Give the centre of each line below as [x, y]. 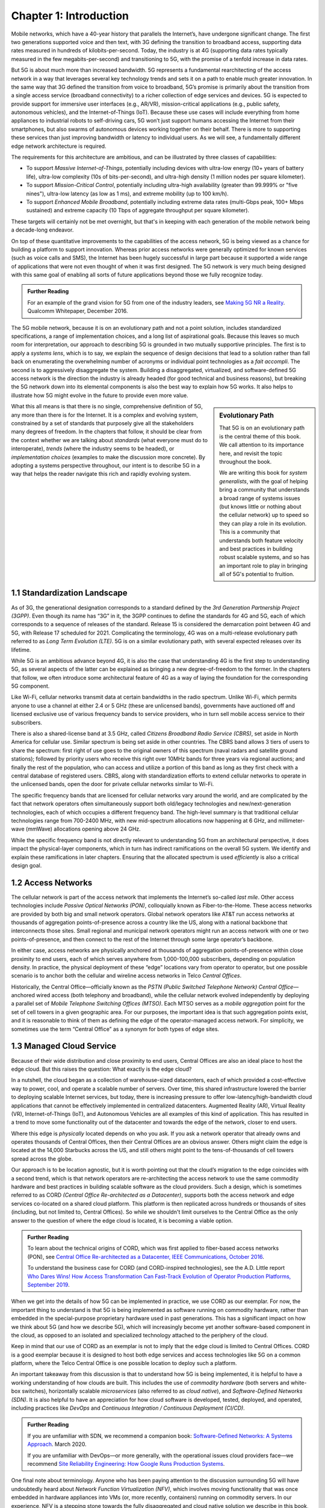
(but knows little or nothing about [260, 506]
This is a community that [250, 532]
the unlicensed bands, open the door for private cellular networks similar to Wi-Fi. [113, 784]
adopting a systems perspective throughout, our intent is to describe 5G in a [106, 465]
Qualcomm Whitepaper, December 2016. [78, 311]
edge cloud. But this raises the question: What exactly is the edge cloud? [101, 1069]
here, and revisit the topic [251, 453]
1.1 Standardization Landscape [69, 593]
